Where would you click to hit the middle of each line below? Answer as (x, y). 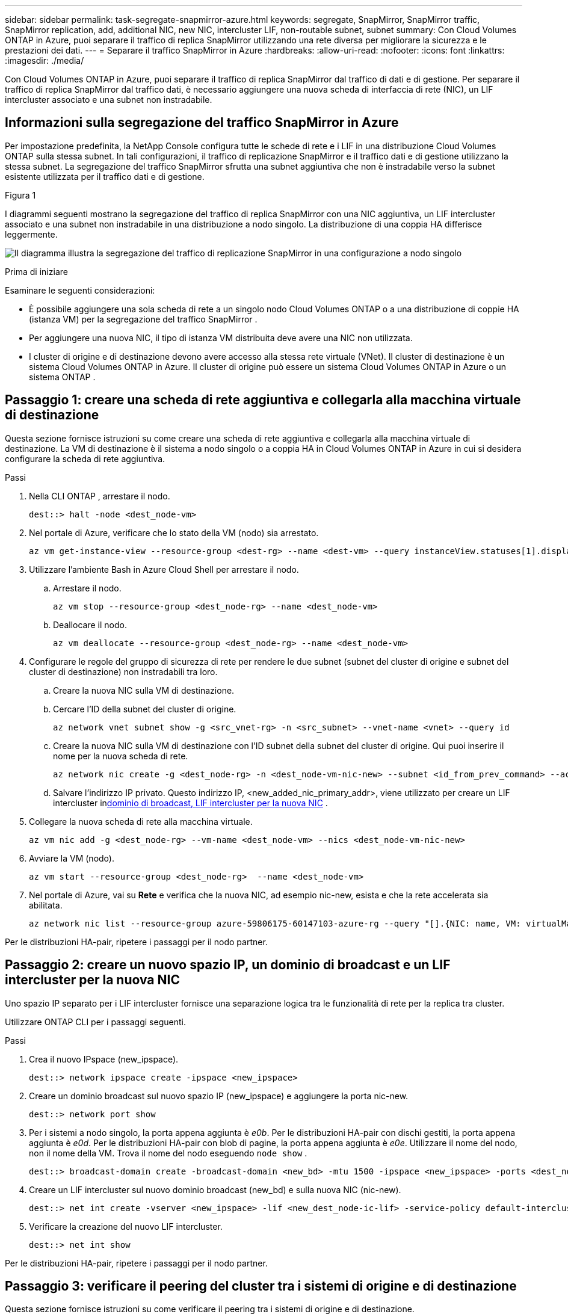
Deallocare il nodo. (90, 625)
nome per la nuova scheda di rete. (121, 756)
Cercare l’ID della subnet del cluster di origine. (145, 709)
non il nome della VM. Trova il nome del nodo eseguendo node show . (168, 1153)
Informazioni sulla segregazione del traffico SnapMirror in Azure (202, 123)
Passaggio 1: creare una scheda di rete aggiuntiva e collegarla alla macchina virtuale (263, 400)
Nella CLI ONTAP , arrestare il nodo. (100, 496)
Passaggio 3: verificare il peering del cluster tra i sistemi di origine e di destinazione (261, 1286)
